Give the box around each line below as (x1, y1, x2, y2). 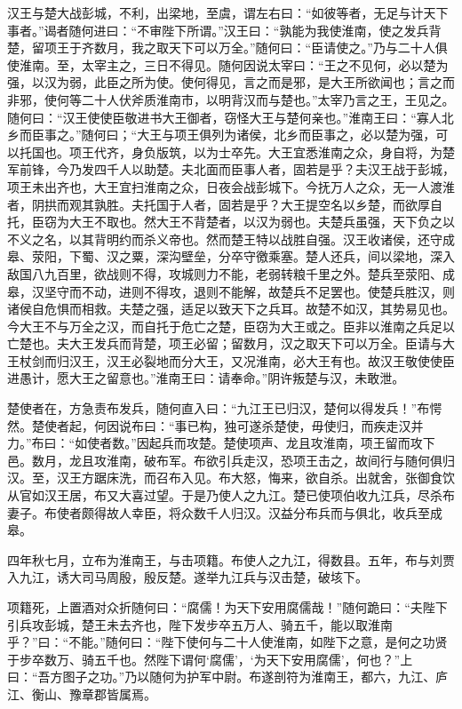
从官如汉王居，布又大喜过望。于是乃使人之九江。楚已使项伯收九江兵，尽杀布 (7, 486, 455, 505)
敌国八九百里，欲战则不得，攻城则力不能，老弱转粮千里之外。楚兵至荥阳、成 (7, 264, 455, 283)
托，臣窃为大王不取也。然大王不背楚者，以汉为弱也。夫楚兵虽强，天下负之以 (7, 212, 455, 231)
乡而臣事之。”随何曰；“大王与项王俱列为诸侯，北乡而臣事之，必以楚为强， (7, 125, 436, 144)
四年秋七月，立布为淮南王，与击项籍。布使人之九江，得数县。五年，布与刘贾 (7, 550, 455, 569)
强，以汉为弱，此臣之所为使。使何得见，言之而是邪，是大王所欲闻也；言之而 (7, 73, 455, 92)
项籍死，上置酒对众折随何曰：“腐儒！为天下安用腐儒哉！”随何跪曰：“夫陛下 (7, 598, 448, 616)
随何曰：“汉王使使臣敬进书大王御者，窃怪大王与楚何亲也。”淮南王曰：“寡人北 (7, 108, 454, 126)
